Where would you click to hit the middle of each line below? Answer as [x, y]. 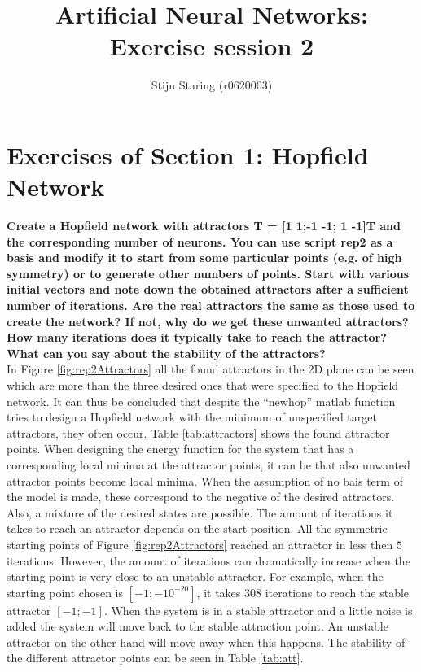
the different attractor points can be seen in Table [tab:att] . [155, 658]
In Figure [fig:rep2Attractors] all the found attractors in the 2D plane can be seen [210, 369]
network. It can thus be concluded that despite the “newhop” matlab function [201, 401]
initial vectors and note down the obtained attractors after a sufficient [208, 289]
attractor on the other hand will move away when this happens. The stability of [206, 641]
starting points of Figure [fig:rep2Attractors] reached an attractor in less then [200, 544]
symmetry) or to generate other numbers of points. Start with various [208, 273]
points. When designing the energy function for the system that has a [180, 449]
